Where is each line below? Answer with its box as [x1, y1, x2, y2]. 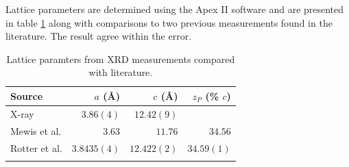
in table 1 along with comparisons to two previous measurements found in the [5, 15, 333, 29]
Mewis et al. [10, 123, 62, 138]
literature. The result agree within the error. [5, 29, 192, 43]
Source [10, 88, 43, 103]
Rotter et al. [10, 140, 62, 155]
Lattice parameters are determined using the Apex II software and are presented [5, 2, 344, 16]
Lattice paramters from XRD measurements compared [6, 51, 235, 66]
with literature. [88, 65, 153, 79]
